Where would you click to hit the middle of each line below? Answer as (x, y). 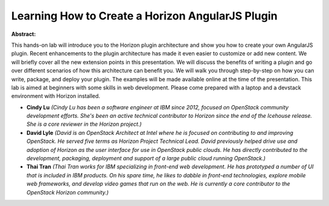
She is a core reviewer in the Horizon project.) (84, 124)
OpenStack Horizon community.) (68, 192)
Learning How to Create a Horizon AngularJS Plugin (144, 16)
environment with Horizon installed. (56, 96)
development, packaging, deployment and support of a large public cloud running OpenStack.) (146, 159)
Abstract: (23, 34)
